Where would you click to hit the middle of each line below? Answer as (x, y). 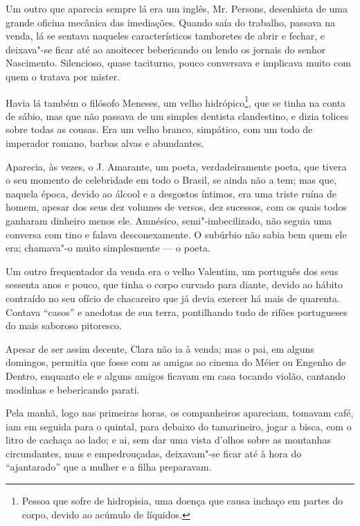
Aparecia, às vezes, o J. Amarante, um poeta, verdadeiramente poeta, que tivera (176, 166)
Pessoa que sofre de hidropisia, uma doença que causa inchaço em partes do (182, 501)
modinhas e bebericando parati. (73, 389)
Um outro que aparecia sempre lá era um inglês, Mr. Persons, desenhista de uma (177, 8)
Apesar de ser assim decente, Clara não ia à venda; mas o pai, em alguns (160, 348)
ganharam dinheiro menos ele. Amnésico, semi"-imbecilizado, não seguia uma (169, 220)
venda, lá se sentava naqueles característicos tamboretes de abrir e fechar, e (165, 36)
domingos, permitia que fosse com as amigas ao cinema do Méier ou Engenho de (176, 362)
